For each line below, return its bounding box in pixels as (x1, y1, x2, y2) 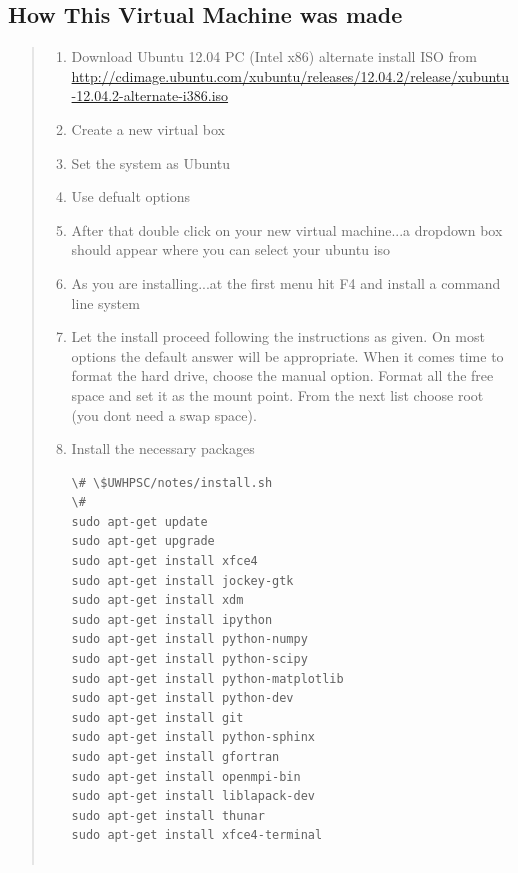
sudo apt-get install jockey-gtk (71, 573, 294, 588)
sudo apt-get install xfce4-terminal (71, 828, 323, 843)
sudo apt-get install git (71, 710, 244, 725)
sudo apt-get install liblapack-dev (71, 789, 315, 804)
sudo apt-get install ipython (71, 612, 273, 627)
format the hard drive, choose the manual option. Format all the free (71, 365, 494, 386)
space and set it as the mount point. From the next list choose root (71, 384, 484, 405)
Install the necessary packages (71, 438, 255, 459)
